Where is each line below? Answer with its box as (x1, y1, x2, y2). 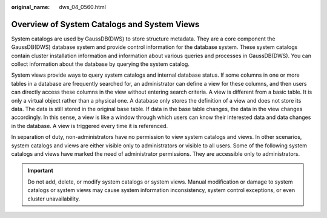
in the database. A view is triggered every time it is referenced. (11, 122, 168, 129)
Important (27, 167, 54, 175)
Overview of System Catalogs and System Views (11, 19, 200, 30)
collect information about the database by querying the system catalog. (11, 60, 190, 68)
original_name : (11, 4, 50, 10)
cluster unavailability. (27, 195, 81, 202)
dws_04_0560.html (59, 4, 106, 10)
